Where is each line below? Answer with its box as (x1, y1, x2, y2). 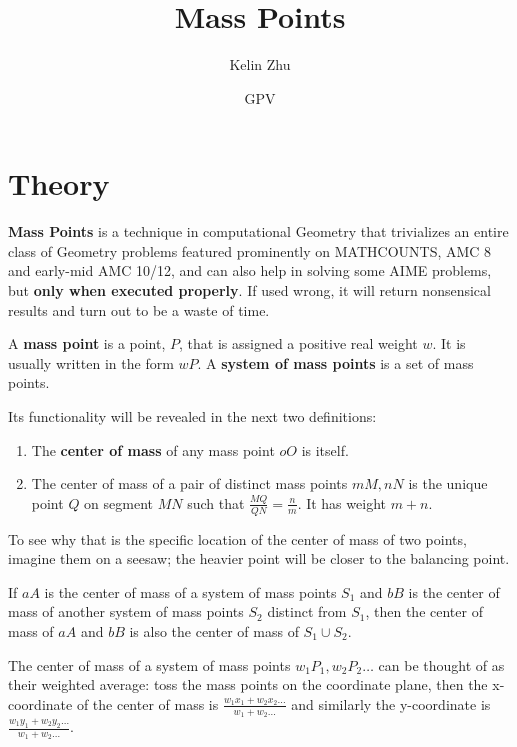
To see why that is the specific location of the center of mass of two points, (8, 528, 467, 549)
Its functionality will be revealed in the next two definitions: (8, 406, 377, 426)
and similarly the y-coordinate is (291, 693, 491, 714)
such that (187, 492, 245, 513)
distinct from (267, 601, 347, 622)
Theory (8, 163, 110, 204)
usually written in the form (8, 352, 174, 373)
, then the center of (365, 601, 483, 622)
